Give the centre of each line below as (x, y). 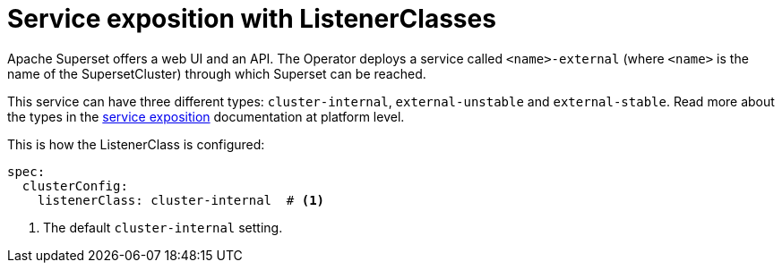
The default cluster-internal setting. (163, 227)
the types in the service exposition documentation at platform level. (206, 116)
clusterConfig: (75, 186)
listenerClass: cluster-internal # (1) (181, 200)
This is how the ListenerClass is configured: (136, 144)
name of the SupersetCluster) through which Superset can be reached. (217, 73)
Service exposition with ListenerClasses (252, 19)
